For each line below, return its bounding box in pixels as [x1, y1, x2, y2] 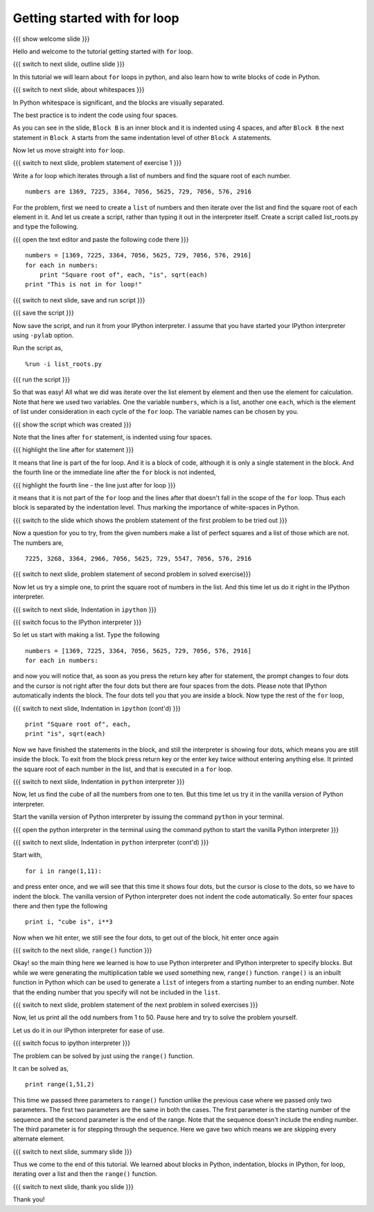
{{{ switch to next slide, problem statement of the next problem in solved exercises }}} [12, 1001, 259, 1009]
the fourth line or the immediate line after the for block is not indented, [12, 468, 216, 476]
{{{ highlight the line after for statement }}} [12, 446, 134, 454]
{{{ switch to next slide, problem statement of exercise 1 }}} [12, 159, 182, 167]
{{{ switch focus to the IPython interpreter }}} [12, 618, 142, 626]
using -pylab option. [12, 331, 74, 339]
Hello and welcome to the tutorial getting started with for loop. [12, 47, 193, 55]
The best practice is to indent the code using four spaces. [12, 111, 178, 119]
